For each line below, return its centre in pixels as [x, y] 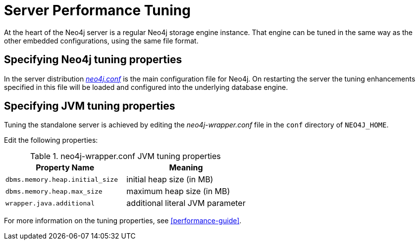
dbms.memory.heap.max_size [54, 191]
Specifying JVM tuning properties [90, 106]
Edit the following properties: [51, 140]
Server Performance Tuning [97, 10]
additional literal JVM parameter [186, 203]
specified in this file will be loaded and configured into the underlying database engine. [146, 87]
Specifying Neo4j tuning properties [93, 60]
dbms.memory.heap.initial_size [62, 179]
